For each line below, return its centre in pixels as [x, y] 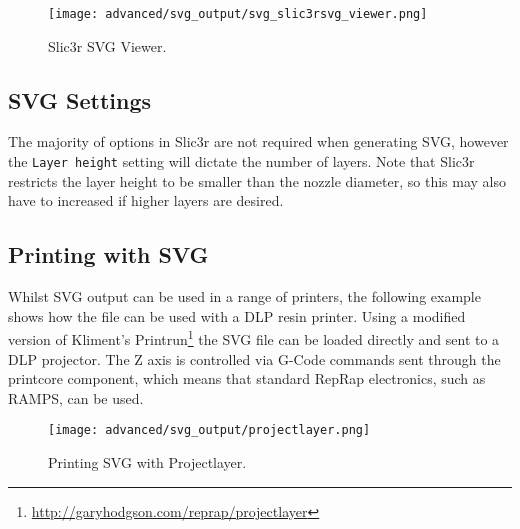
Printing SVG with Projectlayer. [147, 461]
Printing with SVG [108, 254]
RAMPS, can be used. [76, 397]
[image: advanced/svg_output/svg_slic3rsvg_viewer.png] [238, 14]
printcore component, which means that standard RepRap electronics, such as [247, 378]
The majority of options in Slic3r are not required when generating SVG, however [258, 141]
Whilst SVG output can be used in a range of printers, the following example [244, 296]
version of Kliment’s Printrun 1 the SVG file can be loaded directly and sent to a [254, 337]
